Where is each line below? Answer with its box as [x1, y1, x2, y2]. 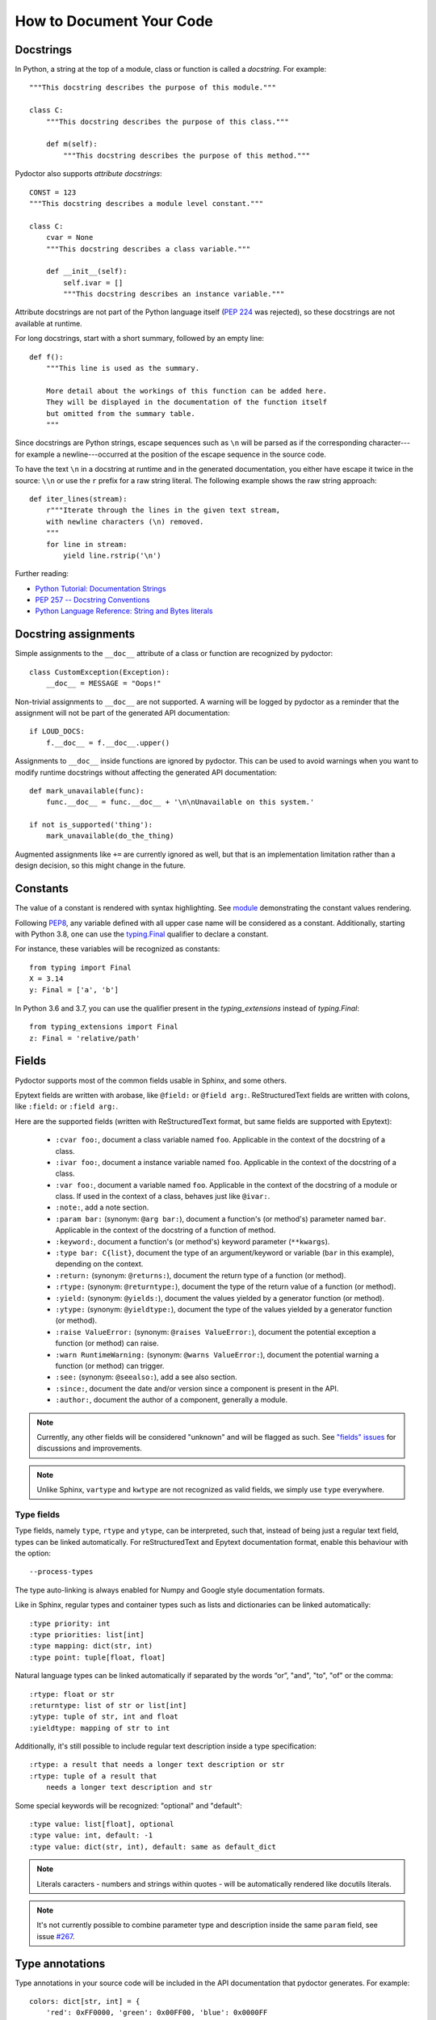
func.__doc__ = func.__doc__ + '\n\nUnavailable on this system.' [45, 797, 315, 807]
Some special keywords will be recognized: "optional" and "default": [15, 1800, 242, 1810]
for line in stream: [45, 540, 128, 549]
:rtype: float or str [29, 1690, 115, 1698]
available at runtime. [15, 318, 82, 328]
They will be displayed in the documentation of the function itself [45, 398, 328, 407]
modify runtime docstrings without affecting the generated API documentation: [15, 768, 278, 777]
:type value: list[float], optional [29, 1820, 174, 1829]
